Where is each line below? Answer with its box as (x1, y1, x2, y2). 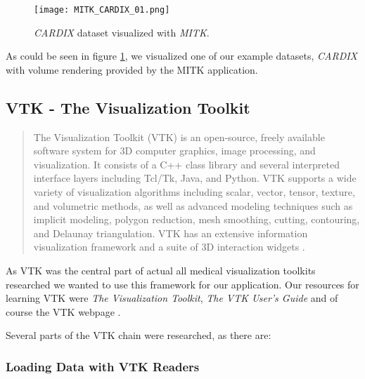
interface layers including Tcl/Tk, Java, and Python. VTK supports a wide (33, 171, 357, 185)
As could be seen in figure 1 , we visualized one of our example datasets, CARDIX (6, 48, 358, 63)
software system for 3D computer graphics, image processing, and (33, 143, 316, 158)
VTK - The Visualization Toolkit (6, 96, 250, 118)
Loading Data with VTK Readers (6, 357, 200, 375)
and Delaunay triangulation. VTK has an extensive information (33, 225, 308, 240)
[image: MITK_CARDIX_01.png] (34, 5, 170, 15)
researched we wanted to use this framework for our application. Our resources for (6, 277, 359, 291)
